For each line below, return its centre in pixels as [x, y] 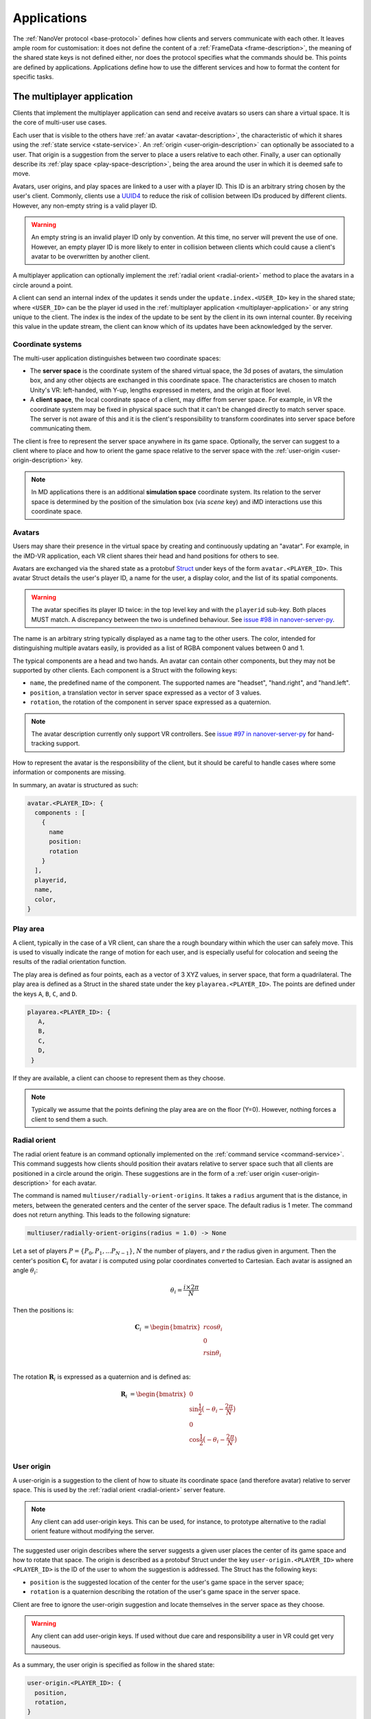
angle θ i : [25, 1271]
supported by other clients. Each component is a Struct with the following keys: [125, 670]
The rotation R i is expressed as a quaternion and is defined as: [102, 1378]
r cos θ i [213, 1328]
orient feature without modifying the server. [93, 1531]
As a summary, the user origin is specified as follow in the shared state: [114, 1665]
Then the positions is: [43, 1310]
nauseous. [46, 1645]
